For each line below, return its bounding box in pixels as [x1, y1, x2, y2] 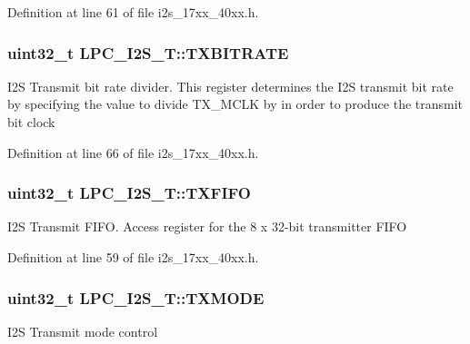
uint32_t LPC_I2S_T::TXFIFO [7, 182, 251, 204]
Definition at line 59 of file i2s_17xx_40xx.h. [7, 248, 259, 266]
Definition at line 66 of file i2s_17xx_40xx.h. [7, 143, 259, 162]
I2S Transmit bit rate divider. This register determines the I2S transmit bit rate [7, 76, 454, 95]
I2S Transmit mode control [7, 321, 158, 340]
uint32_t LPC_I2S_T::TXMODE [7, 286, 265, 309]
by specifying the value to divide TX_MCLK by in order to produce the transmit [7, 94, 464, 113]
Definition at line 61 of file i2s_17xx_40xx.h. [7, 3, 259, 21]
